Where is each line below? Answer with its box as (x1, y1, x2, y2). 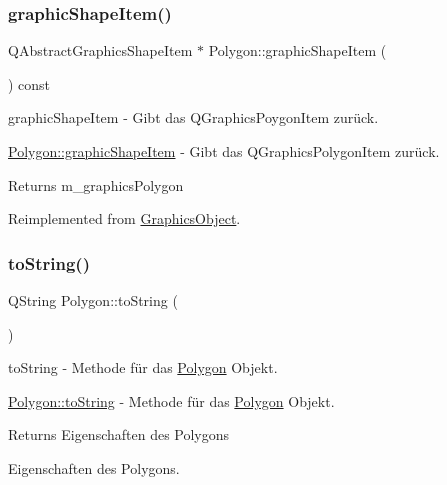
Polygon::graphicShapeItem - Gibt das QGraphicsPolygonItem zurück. (8, 141, 440, 161)
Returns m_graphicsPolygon (8, 174, 184, 195)
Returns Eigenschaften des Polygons (8, 424, 230, 445)
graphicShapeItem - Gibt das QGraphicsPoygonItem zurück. (8, 107, 379, 128)
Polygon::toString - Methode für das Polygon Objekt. (8, 390, 335, 411)
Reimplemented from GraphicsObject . (8, 208, 241, 229)
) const (8, 73, 51, 94)
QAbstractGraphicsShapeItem (8, 40, 193, 61)
